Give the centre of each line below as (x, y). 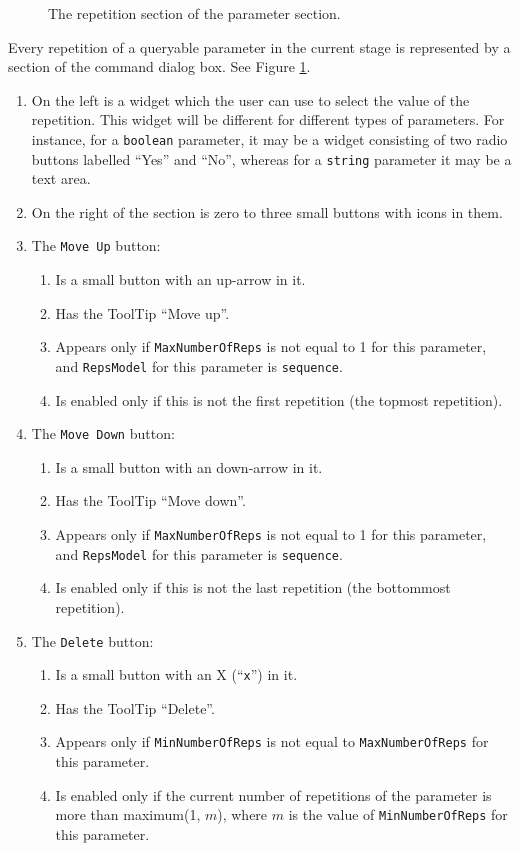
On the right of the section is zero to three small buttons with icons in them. (267, 211)
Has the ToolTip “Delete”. (135, 707)
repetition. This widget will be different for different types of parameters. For (268, 119)
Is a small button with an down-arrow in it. (189, 466)
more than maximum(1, (128, 814)
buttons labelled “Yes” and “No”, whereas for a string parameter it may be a (271, 158)
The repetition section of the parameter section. (194, 13)
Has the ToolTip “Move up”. (142, 312)
